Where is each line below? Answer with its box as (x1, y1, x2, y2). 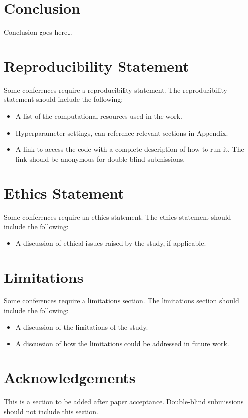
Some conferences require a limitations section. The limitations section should (4, 295, 239, 306)
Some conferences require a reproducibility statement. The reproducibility (4, 84, 227, 94)
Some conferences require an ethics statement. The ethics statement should (4, 211, 231, 222)
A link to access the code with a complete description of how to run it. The (15, 144, 244, 154)
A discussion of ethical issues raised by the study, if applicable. (15, 237, 206, 248)
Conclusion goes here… (4, 27, 72, 37)
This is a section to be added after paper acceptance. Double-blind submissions (4, 396, 244, 406)
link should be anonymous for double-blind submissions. (15, 153, 185, 164)
